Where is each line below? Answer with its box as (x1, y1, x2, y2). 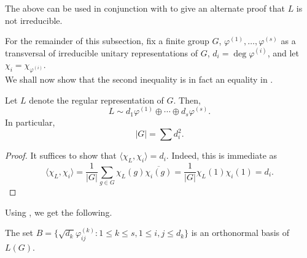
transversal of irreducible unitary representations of (5, 46, 198, 59)
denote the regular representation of (29, 93, 164, 106)
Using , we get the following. (5, 205, 112, 218)
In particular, (5, 116, 55, 129)
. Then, (173, 93, 201, 106)
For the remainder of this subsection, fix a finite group (5, 34, 209, 47)
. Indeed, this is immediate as (166, 149, 278, 162)
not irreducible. (5, 13, 63, 26)
